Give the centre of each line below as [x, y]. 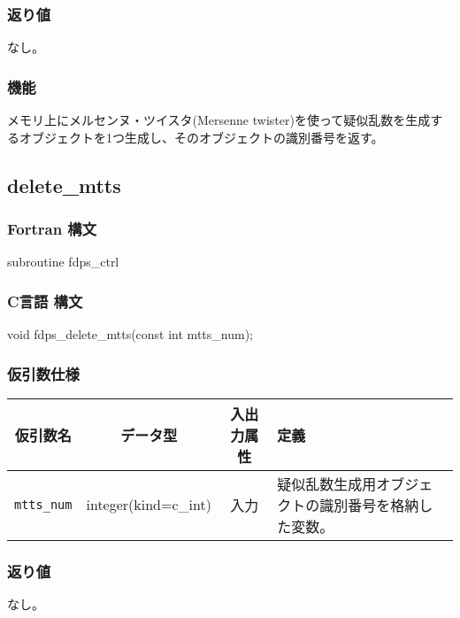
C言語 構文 [45, 301]
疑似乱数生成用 [327, 483]
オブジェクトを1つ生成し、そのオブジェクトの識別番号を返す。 [201, 137]
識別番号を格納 [369, 505]
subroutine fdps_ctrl [63, 262]
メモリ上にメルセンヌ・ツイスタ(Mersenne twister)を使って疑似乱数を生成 [219, 120]
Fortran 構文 [52, 228]
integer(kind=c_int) [149, 505]
